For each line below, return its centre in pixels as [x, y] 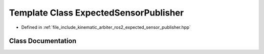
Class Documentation [43, 41]
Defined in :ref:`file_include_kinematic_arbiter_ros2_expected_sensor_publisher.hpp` [106, 27]
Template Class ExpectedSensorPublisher [97, 13]
